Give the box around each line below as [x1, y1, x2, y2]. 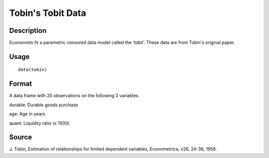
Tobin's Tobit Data [9, 7, 87, 18]
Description [9, 26, 47, 35]
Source [9, 133, 32, 142]
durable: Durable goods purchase [9, 102, 78, 108]
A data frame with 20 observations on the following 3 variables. [9, 92, 139, 99]
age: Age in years [9, 111, 45, 117]
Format [9, 79, 32, 88]
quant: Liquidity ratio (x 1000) [9, 120, 70, 126]
